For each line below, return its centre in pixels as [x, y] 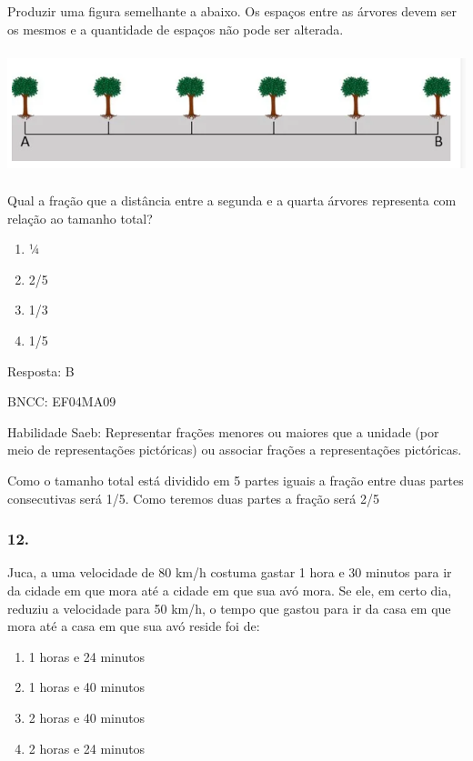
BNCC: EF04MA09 [62, 401]
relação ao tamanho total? [80, 218]
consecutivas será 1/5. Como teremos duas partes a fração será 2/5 [193, 498]
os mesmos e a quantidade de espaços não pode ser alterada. [176, 29]
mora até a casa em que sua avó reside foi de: [134, 626]
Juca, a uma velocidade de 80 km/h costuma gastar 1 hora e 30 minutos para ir [230, 572]
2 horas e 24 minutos [87, 748]
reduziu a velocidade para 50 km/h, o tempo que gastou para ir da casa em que [229, 608]
